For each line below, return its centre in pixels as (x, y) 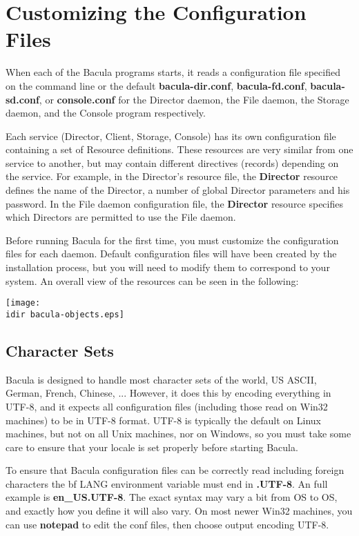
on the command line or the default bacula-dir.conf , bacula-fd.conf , (156, 85)
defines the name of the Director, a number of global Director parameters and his (178, 190)
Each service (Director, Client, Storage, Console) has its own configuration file (171, 136)
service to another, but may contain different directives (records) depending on (172, 162)
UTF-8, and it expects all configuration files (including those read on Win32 (167, 406)
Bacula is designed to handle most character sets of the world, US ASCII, (161, 379)
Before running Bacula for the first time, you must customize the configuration (172, 240)
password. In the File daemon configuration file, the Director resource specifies (174, 203)
